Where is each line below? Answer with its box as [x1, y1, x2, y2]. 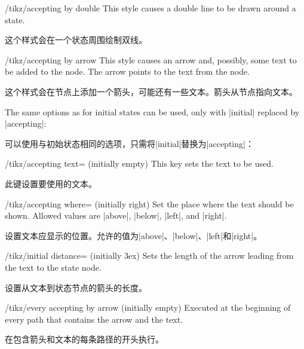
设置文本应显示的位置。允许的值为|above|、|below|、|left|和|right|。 [5, 229, 262, 241]
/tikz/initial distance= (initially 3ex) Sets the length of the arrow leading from [5, 249, 294, 262]
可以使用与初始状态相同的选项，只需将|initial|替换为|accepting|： [5, 137, 254, 149]
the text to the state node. [5, 261, 102, 273]
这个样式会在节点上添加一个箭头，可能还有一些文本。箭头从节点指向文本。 [5, 85, 297, 97]
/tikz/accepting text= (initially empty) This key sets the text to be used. [5, 157, 274, 170]
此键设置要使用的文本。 [5, 177, 97, 189]
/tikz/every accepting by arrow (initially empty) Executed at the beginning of [5, 301, 291, 314]
